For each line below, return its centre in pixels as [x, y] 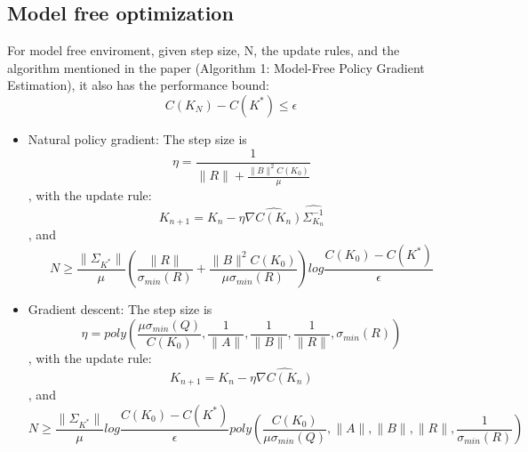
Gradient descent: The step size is [120, 309]
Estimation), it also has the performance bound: [138, 85]
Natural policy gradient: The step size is [137, 138]
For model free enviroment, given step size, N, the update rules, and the [204, 50]
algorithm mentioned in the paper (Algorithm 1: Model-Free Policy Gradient [216, 67]
